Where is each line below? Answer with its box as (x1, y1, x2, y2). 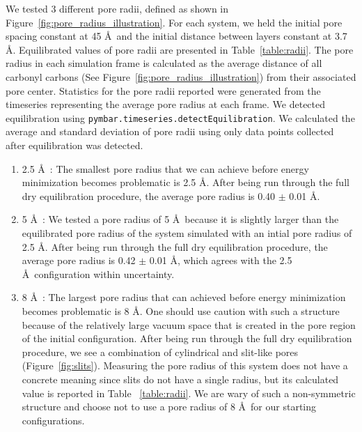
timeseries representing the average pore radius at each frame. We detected (6, 97, 326, 111)
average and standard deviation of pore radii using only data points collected (6, 124, 334, 139)
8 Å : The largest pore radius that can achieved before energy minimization (22, 290, 346, 304)
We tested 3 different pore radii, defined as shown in (6, 1, 229, 15)
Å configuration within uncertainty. (22, 266, 175, 281)
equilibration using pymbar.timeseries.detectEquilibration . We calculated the (6, 110, 355, 125)
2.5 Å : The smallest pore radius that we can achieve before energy (22, 161, 309, 176)
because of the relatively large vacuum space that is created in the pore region (22, 317, 356, 332)
